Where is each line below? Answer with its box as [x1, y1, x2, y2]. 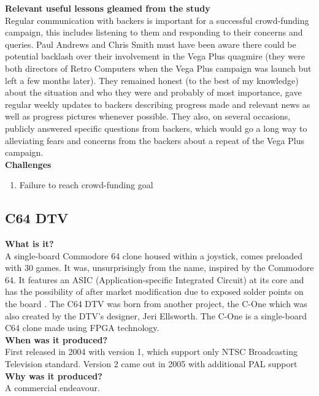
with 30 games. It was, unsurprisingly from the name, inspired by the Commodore [5, 261, 314, 274]
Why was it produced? [5, 369, 102, 382]
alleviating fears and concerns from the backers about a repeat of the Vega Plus [5, 134, 304, 147]
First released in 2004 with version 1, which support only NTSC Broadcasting [5, 345, 298, 358]
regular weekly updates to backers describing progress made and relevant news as [5, 97, 310, 110]
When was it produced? [5, 333, 108, 346]
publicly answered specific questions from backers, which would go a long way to [5, 121, 307, 134]
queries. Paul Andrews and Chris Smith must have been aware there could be [5, 37, 296, 50]
